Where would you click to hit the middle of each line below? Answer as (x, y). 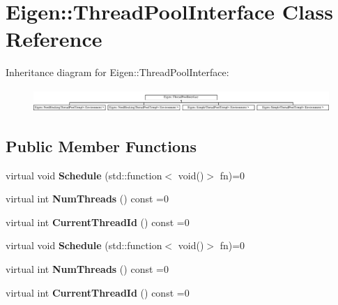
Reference (54, 39)
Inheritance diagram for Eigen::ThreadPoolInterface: (117, 72)
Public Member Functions (101, 146)
